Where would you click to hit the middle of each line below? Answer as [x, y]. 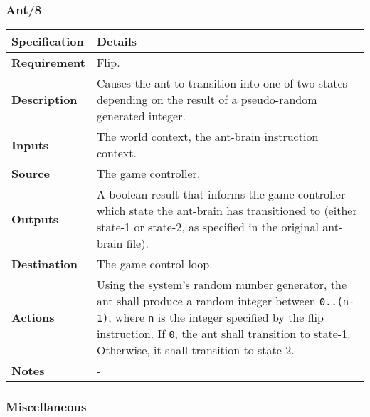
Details [117, 41]
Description [44, 100]
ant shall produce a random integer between [206, 301]
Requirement [48, 63]
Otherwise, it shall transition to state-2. [195, 350]
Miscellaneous [46, 407]
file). [137, 243]
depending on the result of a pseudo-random [207, 100]
